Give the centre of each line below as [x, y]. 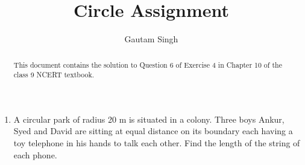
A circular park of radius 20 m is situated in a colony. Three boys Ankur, [149, 119]
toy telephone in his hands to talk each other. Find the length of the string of [157, 143]
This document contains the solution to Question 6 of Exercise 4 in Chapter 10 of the [148, 64]
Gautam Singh [151, 39]
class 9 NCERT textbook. [54, 75]
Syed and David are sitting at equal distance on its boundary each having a [153, 131]
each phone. [35, 154]
